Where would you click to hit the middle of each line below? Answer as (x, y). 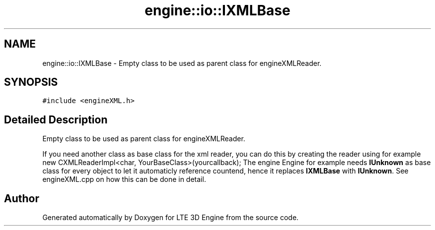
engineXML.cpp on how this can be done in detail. (124, 179)
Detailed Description (56, 119)
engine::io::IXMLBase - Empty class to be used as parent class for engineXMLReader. (182, 63)
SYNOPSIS (31, 82)
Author (22, 198)
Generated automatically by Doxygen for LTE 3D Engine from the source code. (171, 218)
